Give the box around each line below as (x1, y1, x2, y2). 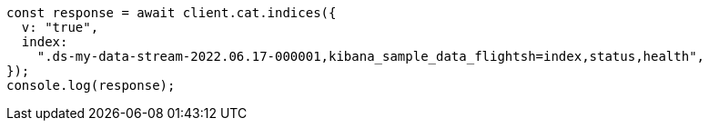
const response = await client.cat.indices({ (6, 5, 337, 20)
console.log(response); (6, 78, 176, 93)
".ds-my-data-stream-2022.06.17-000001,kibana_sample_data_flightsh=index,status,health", (36, 49, 705, 64)
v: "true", (21, 20, 99, 34)
